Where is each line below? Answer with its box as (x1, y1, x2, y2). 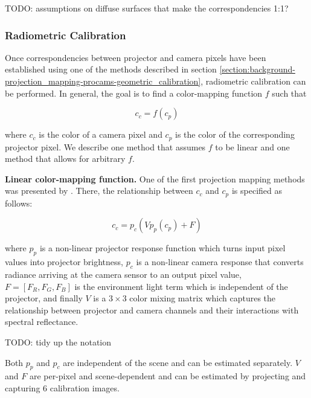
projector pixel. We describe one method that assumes (5, 140, 206, 153)
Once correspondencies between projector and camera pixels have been (5, 51, 266, 63)
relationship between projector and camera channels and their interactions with (5, 303, 299, 316)
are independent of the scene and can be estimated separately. (63, 356, 293, 368)
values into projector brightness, (5, 255, 123, 268)
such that (272, 86, 307, 99)
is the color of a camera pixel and (39, 128, 162, 141)
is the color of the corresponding (175, 128, 295, 141)
